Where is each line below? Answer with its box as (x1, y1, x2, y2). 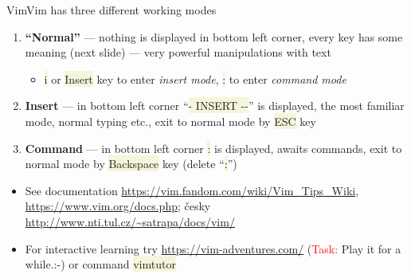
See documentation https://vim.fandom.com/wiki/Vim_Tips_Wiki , (25, 182, 359, 198)
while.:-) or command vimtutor (25, 256, 176, 272)
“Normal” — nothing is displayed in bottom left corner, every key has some (25, 28, 403, 45)
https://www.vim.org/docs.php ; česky (25, 198, 211, 214)
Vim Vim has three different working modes (6, 2, 217, 18)
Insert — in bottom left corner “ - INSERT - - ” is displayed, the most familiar (25, 97, 405, 114)
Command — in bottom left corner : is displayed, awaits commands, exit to (25, 139, 402, 156)
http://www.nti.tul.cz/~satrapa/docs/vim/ (25, 213, 235, 229)
